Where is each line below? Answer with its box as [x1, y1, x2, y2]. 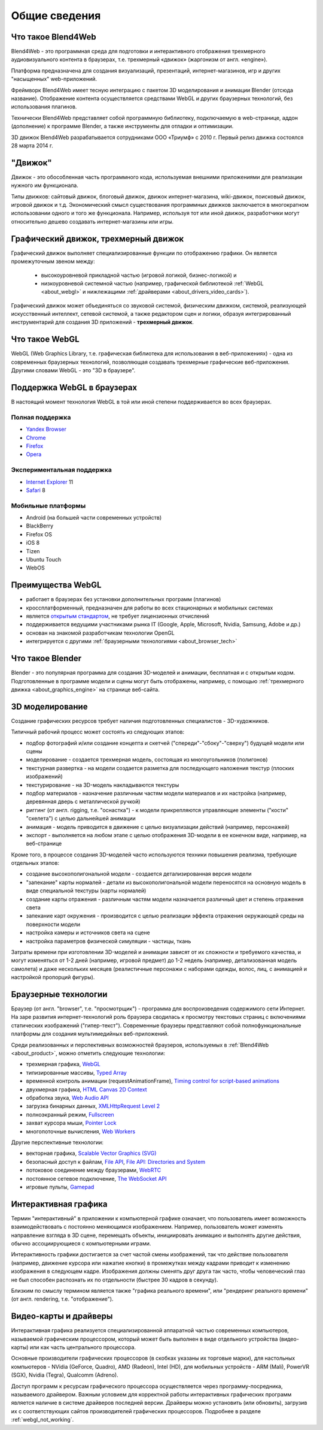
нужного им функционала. [11, 182, 79, 189]
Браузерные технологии [11, 989, 108, 999]
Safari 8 [26, 486, 46, 494]
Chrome [26, 434, 46, 441]
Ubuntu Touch [26, 556, 62, 563]
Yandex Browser [26, 426, 67, 433]
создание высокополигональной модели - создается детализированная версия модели [26, 870, 252, 877]
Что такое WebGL [11, 334, 80, 345]
